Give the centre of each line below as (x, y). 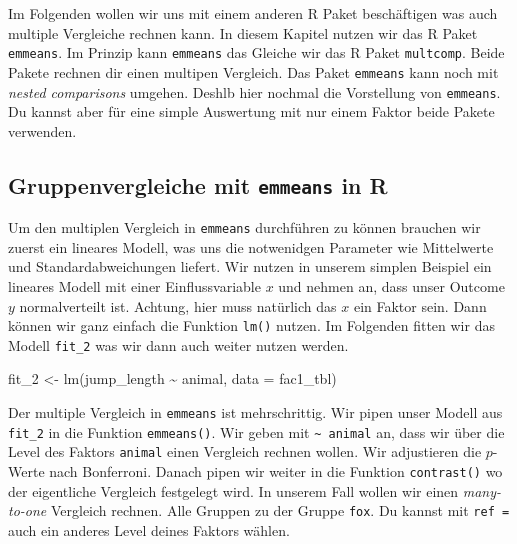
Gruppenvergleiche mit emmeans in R (198, 184)
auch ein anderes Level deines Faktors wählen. (149, 529)
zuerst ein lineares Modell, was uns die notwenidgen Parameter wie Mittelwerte (251, 246)
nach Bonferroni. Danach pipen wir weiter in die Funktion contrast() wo (276, 471)
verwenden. (42, 130)
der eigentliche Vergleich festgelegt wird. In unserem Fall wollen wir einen (233, 490)
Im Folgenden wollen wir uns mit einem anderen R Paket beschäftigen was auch (253, 13)
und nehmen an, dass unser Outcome (391, 285)
